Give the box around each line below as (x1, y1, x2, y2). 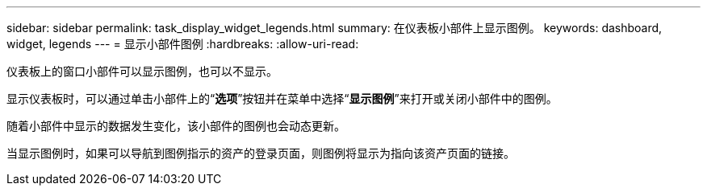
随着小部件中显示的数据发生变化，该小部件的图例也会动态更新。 (6, 119, 345, 133)
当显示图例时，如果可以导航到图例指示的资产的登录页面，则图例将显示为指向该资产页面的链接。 (6, 146, 515, 160)
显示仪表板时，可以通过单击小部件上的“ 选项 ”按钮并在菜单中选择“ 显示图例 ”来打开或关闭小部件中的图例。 (6, 92, 558, 105)
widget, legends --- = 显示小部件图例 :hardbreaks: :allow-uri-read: (6, 37, 359, 51)
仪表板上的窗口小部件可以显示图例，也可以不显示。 (6, 64, 278, 78)
